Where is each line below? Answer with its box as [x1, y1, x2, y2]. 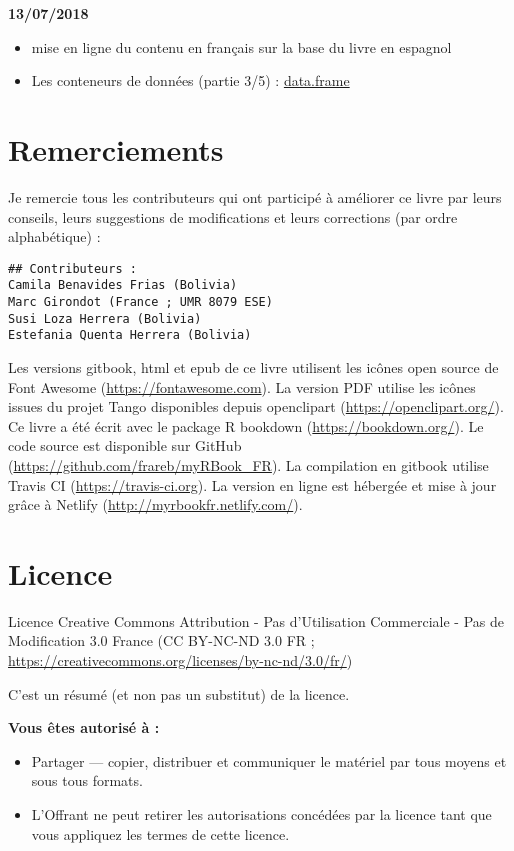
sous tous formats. [31, 770, 143, 791]
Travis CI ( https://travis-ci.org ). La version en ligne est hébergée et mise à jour [8, 474, 497, 495]
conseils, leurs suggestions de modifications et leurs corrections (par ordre [8, 206, 458, 227]
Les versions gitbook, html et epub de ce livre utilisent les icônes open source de [8, 356, 499, 377]
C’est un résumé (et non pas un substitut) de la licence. [8, 683, 350, 704]
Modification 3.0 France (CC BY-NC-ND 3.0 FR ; [8, 630, 315, 651]
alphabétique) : [8, 226, 101, 247]
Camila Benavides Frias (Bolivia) [8, 278, 238, 293]
